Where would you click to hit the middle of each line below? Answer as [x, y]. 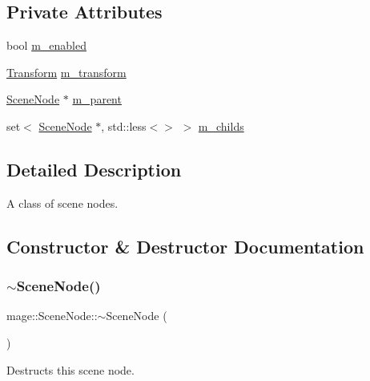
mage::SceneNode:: [52, 316]
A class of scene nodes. [62, 203]
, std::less [124, 126]
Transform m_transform [66, 72]
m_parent [97, 99]
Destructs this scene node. [70, 369]
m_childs [221, 126]
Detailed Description [94, 169]
